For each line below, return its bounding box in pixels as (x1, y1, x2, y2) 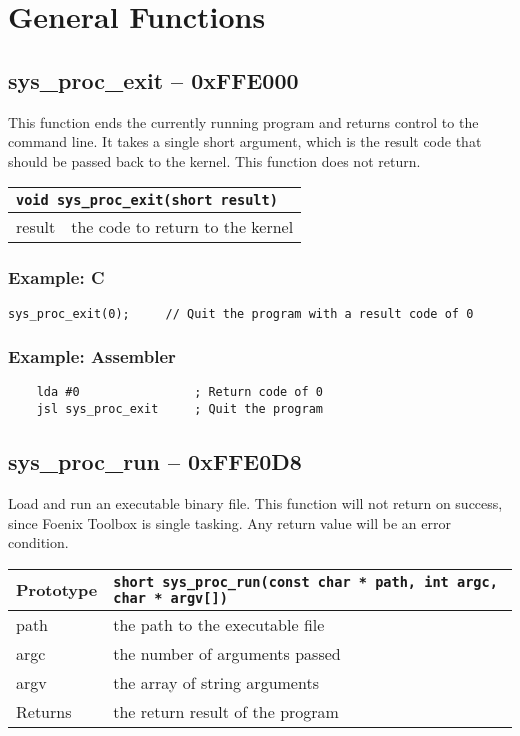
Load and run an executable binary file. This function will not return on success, (8, 492, 503, 513)
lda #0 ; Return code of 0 (36, 385, 323, 400)
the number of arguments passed (113, 641, 341, 665)
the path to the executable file (113, 612, 325, 636)
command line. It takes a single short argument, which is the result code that (8, 131, 482, 152)
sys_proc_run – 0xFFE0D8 (8, 446, 302, 477)
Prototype (16, 578, 98, 602)
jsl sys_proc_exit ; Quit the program (36, 402, 323, 417)
